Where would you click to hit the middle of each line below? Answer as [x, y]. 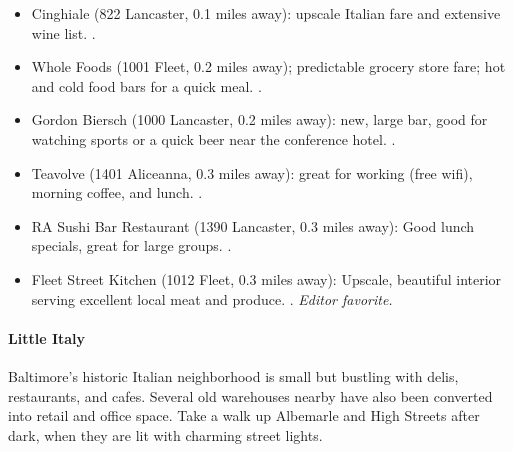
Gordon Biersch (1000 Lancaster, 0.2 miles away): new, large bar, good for [259, 119]
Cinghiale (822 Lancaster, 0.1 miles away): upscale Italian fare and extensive [266, 13]
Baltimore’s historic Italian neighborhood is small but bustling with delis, [233, 375]
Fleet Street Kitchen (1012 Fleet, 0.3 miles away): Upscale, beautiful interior [266, 278]
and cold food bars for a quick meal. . [146, 85]
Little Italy [47, 337]
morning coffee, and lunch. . [117, 192]
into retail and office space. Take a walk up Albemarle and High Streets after [244, 415]
